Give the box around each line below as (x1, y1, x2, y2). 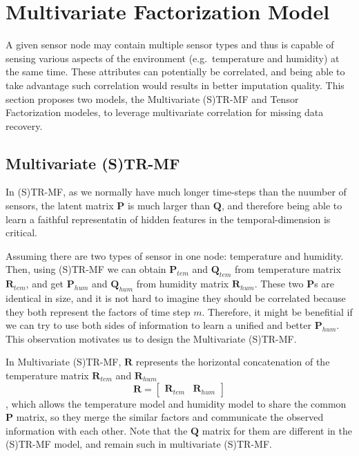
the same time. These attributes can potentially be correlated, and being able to (6, 64, 345, 79)
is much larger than (127, 198, 211, 213)
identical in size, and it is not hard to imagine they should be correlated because (6, 291, 346, 305)
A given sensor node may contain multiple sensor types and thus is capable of (6, 37, 334, 52)
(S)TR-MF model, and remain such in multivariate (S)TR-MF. (6, 437, 272, 451)
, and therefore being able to (221, 198, 342, 213)
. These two (254, 276, 304, 291)
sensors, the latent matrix (6, 198, 114, 213)
